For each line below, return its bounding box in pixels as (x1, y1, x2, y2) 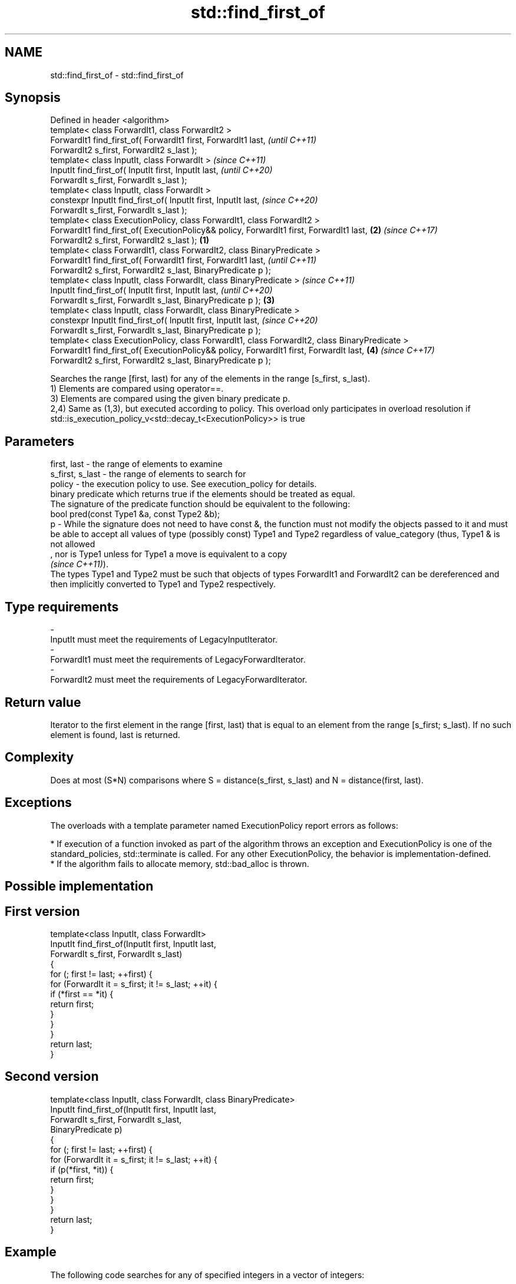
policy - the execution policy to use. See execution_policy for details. (50, 479, 317, 489)
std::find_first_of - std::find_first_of (50, 70, 184, 80)
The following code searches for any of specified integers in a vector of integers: (50, 1269, 365, 1280)
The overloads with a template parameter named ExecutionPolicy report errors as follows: (50, 820, 398, 830)
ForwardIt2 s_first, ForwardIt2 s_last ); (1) (50, 235, 210, 246)
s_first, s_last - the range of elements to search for (50, 469, 246, 479)
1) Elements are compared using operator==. (50, 383, 224, 394)
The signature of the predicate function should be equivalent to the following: (50, 499, 350, 509)
